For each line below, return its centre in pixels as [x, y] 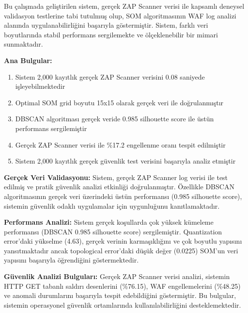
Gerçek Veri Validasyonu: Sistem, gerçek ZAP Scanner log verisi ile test [116, 177]
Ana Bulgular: [28, 60]
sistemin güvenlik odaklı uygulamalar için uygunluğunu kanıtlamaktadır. [112, 206]
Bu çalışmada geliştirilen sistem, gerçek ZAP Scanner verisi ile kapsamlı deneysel [124, 6]
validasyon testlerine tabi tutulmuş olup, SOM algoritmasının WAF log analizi [120, 15]
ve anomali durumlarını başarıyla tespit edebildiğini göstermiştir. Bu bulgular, [120, 295]
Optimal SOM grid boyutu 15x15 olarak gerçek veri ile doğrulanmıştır [119, 102]
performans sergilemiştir [51, 128]
